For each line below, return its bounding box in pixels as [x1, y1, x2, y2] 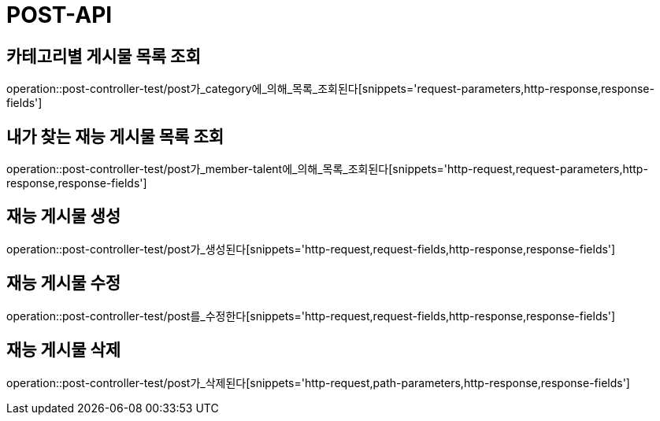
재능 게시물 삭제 [6, 340, 121, 360]
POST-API [6, 2, 113, 28]
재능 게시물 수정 [6, 273, 121, 294]
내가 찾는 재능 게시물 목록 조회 [6, 126, 224, 146]
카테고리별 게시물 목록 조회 [6, 46, 201, 66]
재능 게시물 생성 [6, 206, 121, 227]
